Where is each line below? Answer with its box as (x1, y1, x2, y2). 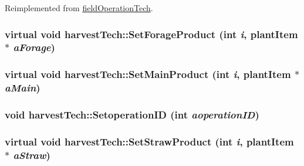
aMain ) (5, 80, 40, 95)
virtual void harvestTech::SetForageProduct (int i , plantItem (5, 26, 298, 41)
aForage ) (13, 40, 55, 55)
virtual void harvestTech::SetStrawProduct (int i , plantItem (5, 134, 294, 148)
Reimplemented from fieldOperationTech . (5, 2, 153, 13)
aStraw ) (13, 147, 50, 162)
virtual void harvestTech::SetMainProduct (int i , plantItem (5, 67, 291, 82)
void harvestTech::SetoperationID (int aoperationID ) (5, 107, 259, 122)
